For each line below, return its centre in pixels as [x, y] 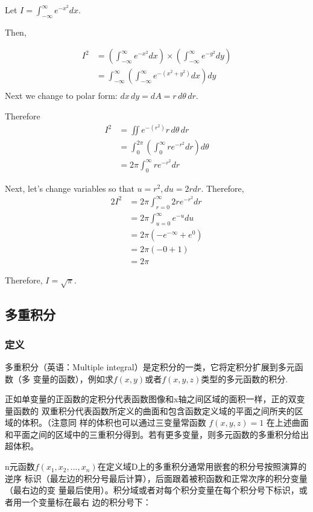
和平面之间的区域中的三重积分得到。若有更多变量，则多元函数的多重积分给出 [157, 434]
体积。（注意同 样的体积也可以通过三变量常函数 [114, 422]
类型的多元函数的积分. [245, 378]
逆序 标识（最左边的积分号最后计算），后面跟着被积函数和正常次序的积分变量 [156, 478]
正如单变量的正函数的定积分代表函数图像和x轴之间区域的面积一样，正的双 [151, 399]
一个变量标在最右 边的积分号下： [86, 501]
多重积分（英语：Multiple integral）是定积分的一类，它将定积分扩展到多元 [150, 366]
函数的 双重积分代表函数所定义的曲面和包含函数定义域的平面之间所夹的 [154, 410]
